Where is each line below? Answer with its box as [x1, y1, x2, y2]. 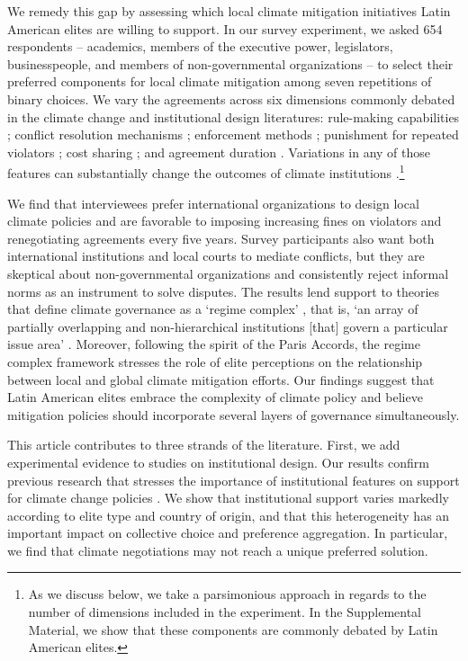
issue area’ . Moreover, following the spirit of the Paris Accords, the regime [7, 335, 420, 353]
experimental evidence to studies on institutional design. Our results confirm [7, 452, 429, 471]
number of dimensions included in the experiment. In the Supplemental [28, 603, 422, 621]
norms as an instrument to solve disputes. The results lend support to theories [7, 281, 440, 300]
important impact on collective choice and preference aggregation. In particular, [7, 523, 448, 542]
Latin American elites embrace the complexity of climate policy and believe [7, 388, 423, 406]
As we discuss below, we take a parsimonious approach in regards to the [28, 585, 427, 603]
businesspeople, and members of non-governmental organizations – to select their [7, 54, 454, 73]
